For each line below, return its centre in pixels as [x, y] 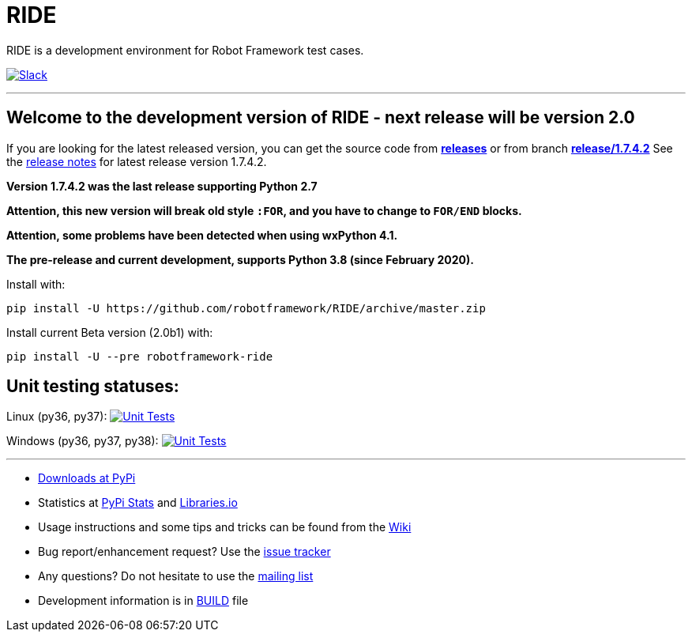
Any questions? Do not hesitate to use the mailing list [176, 576]
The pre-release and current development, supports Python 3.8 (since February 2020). [240, 259]
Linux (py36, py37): [57, 417]
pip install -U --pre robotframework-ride [140, 356]
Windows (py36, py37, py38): [83, 441]
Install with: [36, 284]
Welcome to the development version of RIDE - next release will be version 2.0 [321, 118]
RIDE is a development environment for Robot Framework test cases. [185, 50]
